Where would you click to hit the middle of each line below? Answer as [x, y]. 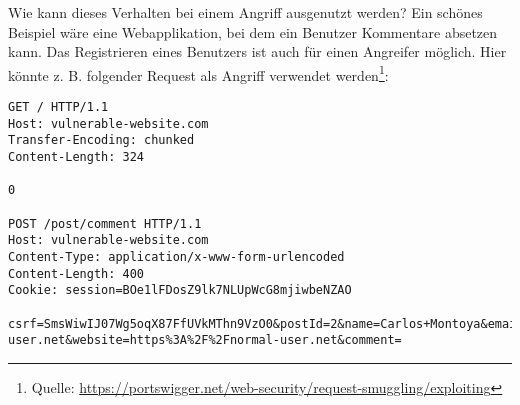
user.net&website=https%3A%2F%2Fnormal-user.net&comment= [205, 340]
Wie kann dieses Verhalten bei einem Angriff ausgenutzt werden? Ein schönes [245, 12]
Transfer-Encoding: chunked [101, 140]
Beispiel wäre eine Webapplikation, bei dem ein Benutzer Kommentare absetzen [253, 31]
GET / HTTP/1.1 [58, 107]
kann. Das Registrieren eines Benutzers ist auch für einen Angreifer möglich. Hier [257, 51]
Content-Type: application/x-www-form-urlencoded [176, 256]
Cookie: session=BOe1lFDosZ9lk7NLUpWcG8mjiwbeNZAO [180, 290]
